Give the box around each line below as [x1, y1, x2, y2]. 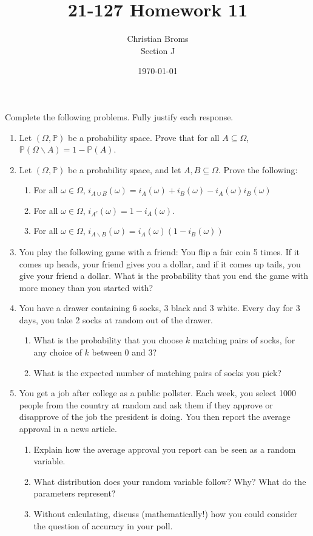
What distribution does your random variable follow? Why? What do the [33, 475, 306, 487]
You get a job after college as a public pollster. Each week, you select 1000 [19, 387, 297, 399]
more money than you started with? [19, 281, 153, 294]
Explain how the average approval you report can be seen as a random [33, 442, 296, 455]
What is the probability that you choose [33, 334, 183, 346]
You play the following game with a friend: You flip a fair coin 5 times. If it [19, 245, 300, 258]
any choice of [33, 346, 82, 359]
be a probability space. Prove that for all [68, 131, 220, 143]
